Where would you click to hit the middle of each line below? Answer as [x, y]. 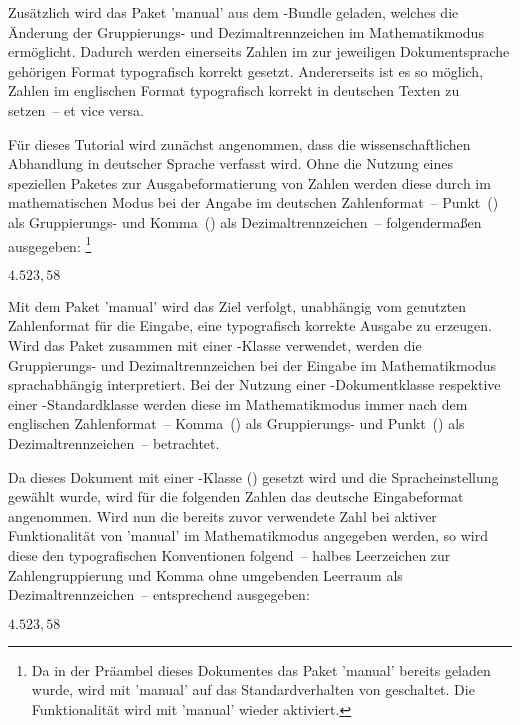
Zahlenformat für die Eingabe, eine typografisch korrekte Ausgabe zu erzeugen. [250, 325]
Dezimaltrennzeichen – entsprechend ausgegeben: [159, 594]
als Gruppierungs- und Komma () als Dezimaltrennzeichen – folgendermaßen [245, 221]
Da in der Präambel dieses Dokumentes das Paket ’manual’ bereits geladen [261, 669]
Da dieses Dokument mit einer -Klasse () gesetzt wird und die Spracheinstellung [253, 476]
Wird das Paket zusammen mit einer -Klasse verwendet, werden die [215, 344]
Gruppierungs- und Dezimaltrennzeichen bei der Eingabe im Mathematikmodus [252, 364]
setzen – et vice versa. [76, 109]
